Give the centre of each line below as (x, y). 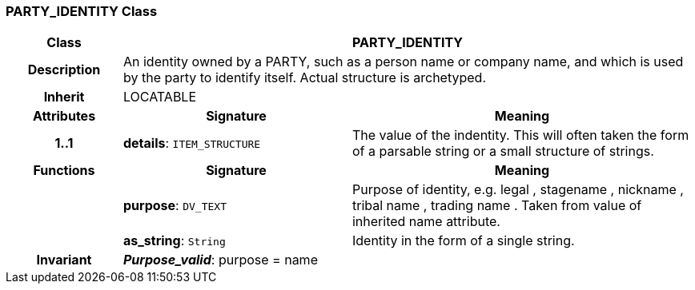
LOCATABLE (160, 97)
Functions (64, 171)
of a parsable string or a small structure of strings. (503, 151)
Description (64, 70)
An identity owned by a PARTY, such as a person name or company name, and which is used (403, 62)
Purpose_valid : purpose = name (220, 260)
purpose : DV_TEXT (175, 206)
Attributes (64, 116)
